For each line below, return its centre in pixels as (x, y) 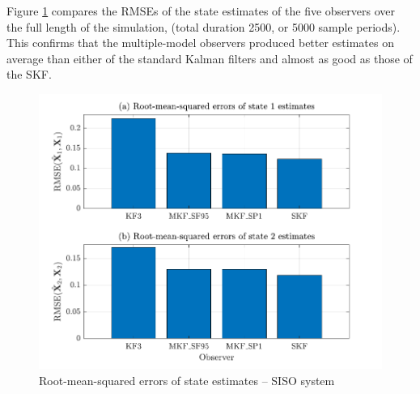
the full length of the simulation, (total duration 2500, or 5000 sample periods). (204, 26)
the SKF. (29, 74)
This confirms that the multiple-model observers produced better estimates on (200, 43)
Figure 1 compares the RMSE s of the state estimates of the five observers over (201, 11)
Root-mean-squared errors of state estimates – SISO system (187, 380)
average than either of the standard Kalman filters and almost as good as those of (210, 58)
